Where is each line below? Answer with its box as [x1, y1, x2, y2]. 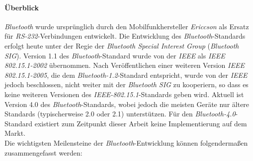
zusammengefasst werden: [4, 147, 83, 158]
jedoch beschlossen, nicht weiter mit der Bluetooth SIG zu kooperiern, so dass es [4, 79, 249, 90]
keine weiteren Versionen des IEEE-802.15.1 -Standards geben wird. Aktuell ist [4, 89, 244, 99]
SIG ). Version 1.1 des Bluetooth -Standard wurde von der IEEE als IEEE [4, 50, 225, 60]
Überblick [4, 2, 39, 12]
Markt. [4, 128, 26, 138]
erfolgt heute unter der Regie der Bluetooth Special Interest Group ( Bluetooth [4, 40, 239, 51]
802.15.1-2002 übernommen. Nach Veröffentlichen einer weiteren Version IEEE [4, 60, 245, 70]
